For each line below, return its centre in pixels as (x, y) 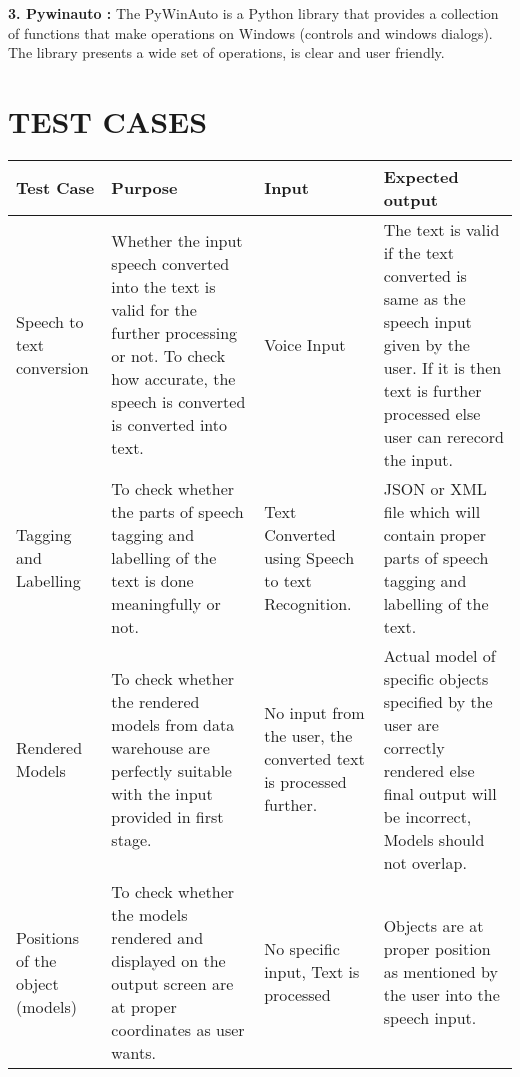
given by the (426, 344)
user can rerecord (443, 436)
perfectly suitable (171, 770)
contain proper (435, 534)
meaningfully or (166, 603)
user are (411, 724)
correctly (414, 747)
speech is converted (178, 402)
